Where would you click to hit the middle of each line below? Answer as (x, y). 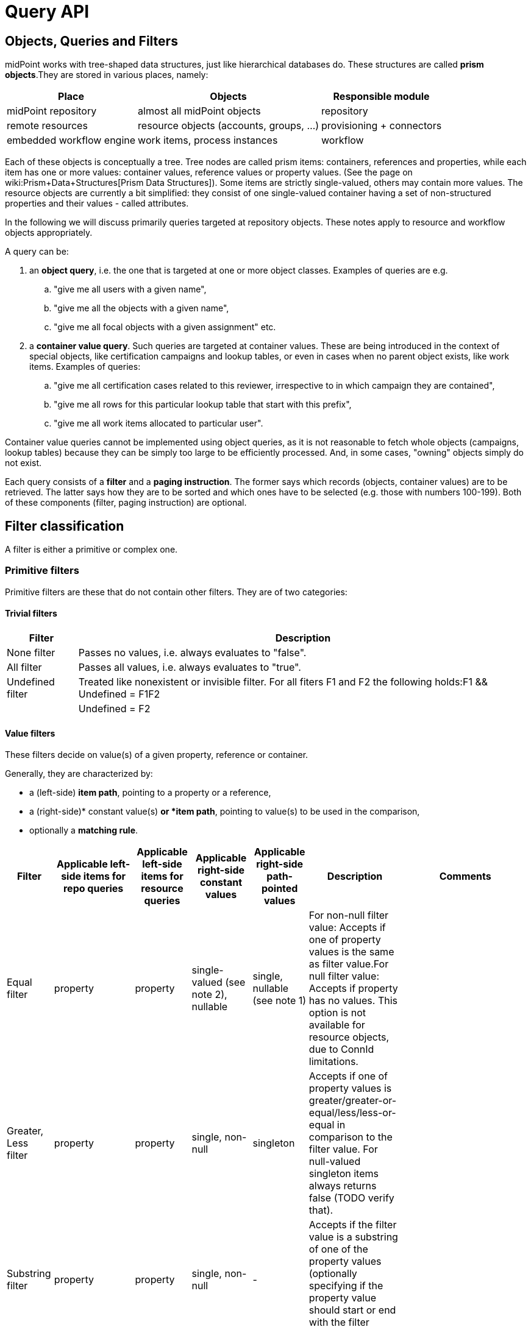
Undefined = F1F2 (119, 694)
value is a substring (353, 1237)
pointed (280, 889)
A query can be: (37, 252)
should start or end (352, 1310)
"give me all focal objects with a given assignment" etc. (165, 327)
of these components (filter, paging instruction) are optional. (126, 503)
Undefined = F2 (114, 708)
